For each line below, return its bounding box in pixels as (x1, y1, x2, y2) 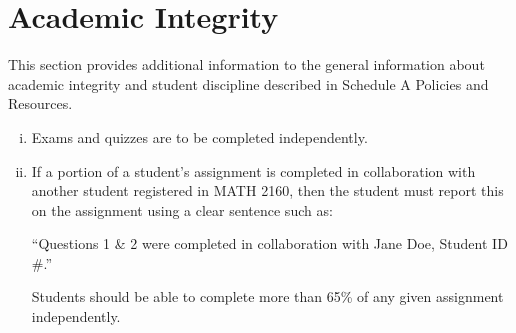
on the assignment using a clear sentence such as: (31, 199, 333, 220)
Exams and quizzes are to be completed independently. (31, 126, 368, 147)
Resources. (8, 93, 73, 114)
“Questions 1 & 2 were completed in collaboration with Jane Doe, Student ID (31, 233, 508, 254)
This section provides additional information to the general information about (8, 54, 485, 75)
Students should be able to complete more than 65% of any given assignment (31, 286, 504, 307)
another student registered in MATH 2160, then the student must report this (31, 180, 504, 201)
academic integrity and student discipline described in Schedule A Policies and (8, 73, 489, 94)
